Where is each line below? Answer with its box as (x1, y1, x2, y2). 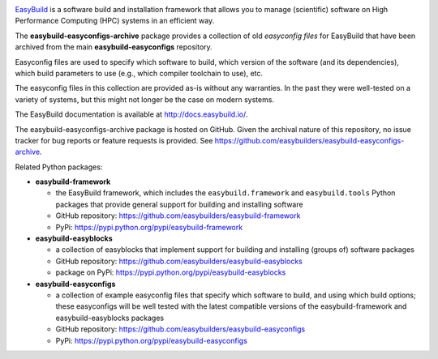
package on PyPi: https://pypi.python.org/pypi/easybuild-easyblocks (55, 267, 286, 277)
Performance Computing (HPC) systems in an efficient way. (15, 16, 215, 26)
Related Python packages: (15, 162, 103, 172)
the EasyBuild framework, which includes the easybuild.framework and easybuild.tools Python (55, 188, 396, 198)
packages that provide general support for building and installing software (55, 199, 303, 209)
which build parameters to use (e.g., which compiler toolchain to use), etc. (15, 68, 264, 78)
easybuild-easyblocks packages (55, 313, 165, 323)
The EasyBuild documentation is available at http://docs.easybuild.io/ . (15, 109, 248, 119)
